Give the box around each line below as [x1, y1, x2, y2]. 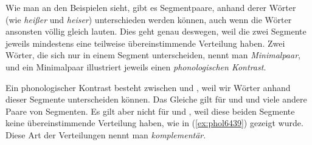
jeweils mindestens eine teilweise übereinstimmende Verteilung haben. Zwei [5, 36, 285, 49]
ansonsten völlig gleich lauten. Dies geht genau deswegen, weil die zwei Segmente [5, 25, 307, 38]
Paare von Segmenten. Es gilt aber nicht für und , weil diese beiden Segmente [5, 104, 295, 117]
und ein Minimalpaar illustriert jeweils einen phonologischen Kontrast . [5, 60, 266, 73]
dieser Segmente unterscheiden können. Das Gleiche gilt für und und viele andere [5, 93, 307, 106]
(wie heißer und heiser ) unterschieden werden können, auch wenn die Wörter [5, 13, 292, 25]
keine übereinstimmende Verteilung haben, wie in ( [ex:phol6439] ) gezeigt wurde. [5, 116, 303, 129]
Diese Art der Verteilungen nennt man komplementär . [5, 128, 206, 141]
